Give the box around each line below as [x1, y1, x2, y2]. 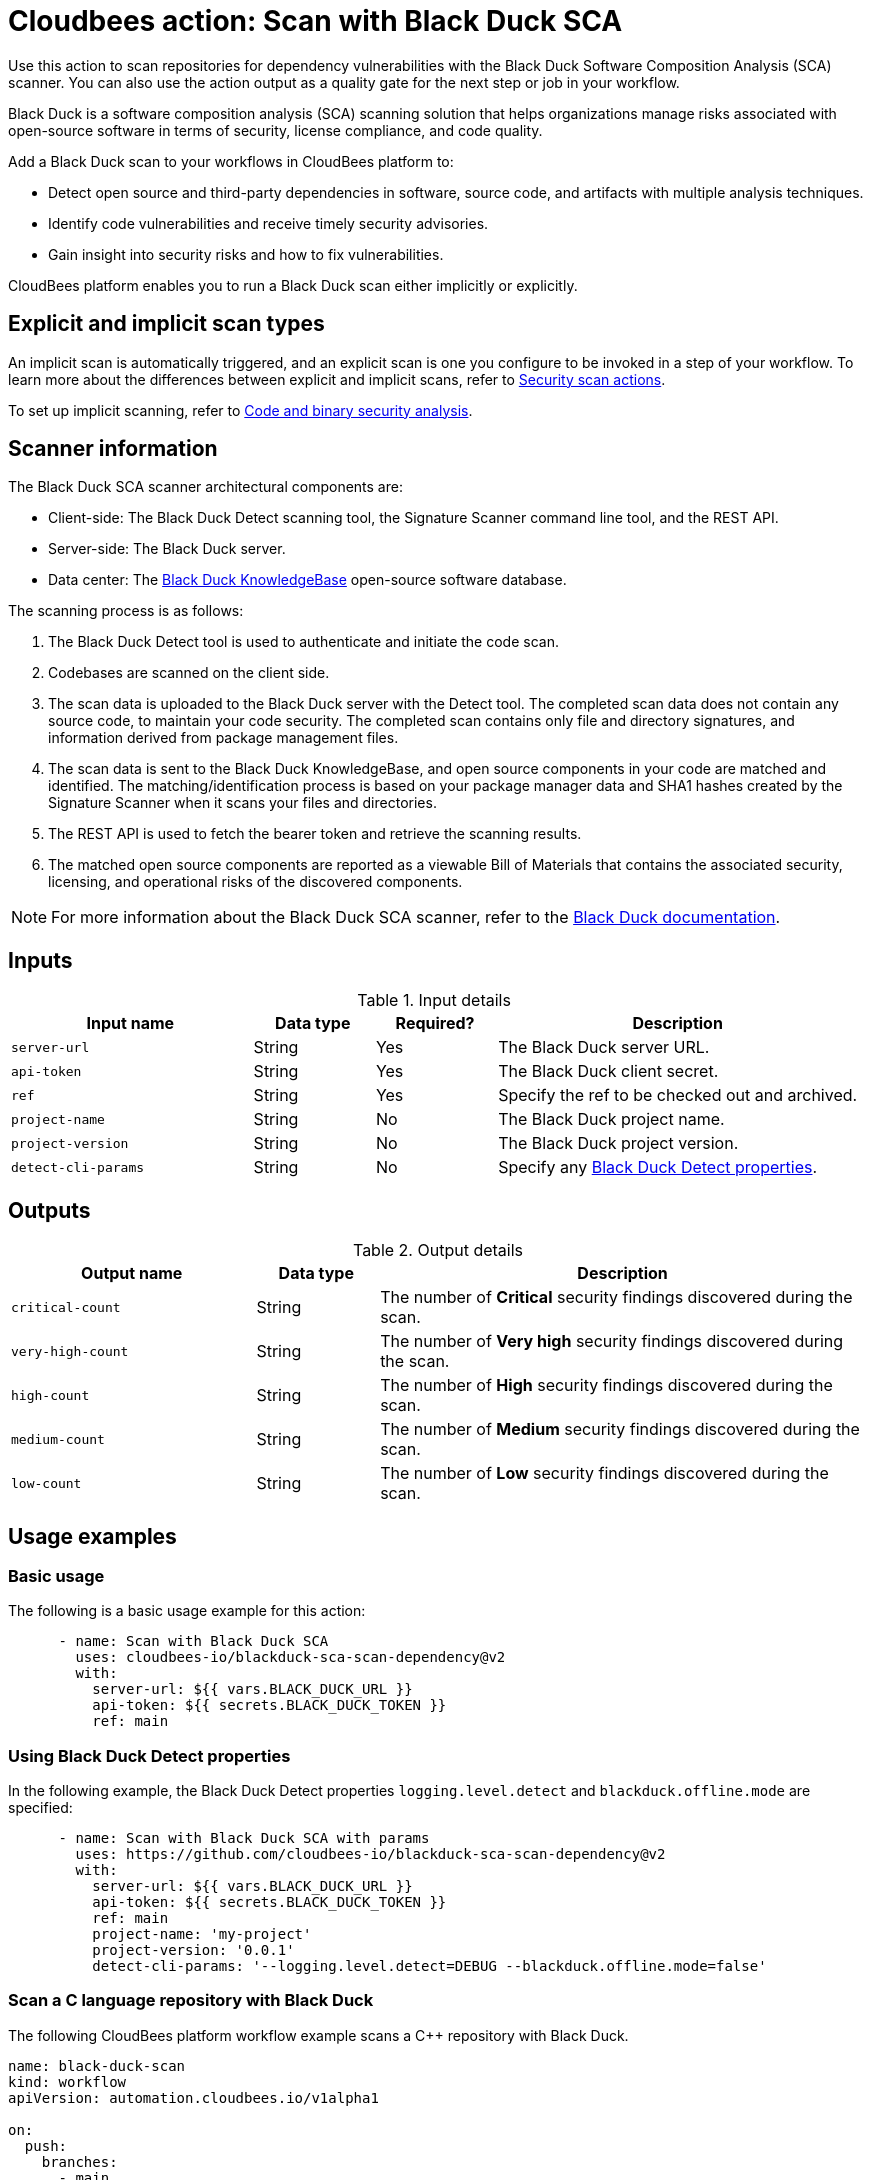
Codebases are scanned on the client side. [48, 664, 330, 682]
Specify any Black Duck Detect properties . [498, 1157, 818, 1178]
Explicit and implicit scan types [8, 311, 325, 337]
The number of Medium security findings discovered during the [380, 1419, 860, 1440]
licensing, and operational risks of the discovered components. [48, 873, 463, 891]
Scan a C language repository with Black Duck [8, 1990, 374, 2011]
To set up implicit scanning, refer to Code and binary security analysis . [8, 401, 473, 419]
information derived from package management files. [48, 729, 399, 747]
